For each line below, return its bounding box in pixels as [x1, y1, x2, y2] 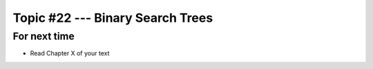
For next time [12, 30, 75, 42]
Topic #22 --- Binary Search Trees [12, 10, 213, 25]
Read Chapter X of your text [30, 49, 110, 57]
